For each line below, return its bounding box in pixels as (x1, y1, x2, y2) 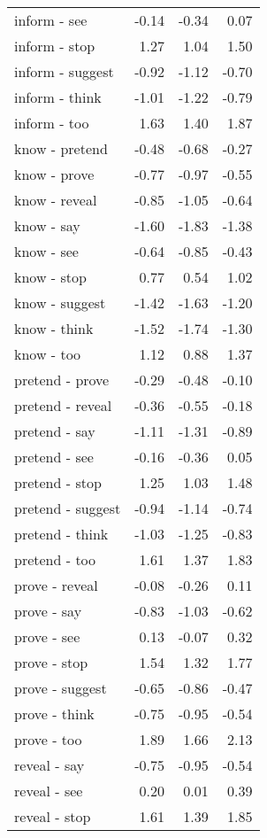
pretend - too (14, 549, 96, 570)
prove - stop (14, 652, 88, 672)
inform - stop (14, 35, 95, 56)
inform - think (14, 87, 102, 107)
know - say (14, 215, 80, 236)
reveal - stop (14, 806, 91, 826)
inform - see (14, 10, 88, 30)
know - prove (14, 164, 95, 184)
